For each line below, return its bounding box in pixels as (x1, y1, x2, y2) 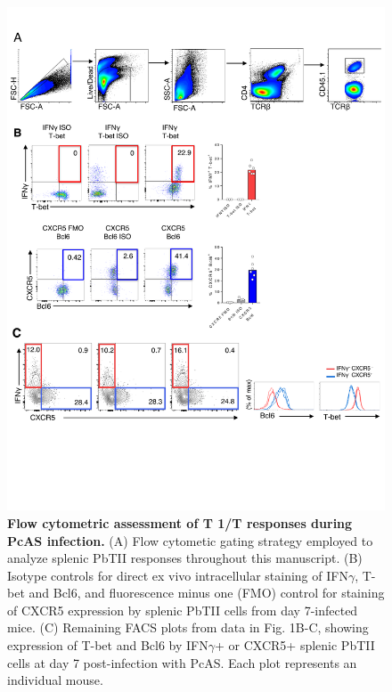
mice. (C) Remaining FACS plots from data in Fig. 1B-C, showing (7, 618, 369, 637)
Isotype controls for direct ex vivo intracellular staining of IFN (7, 566, 348, 584)
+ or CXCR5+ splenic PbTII (215, 636, 375, 655)
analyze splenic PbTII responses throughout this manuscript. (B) (7, 549, 363, 567)
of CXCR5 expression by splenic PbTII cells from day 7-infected (7, 600, 358, 619)
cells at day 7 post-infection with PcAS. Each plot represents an (7, 653, 357, 672)
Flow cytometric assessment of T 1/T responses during (7, 513, 353, 532)
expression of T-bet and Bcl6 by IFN (7, 636, 208, 655)
